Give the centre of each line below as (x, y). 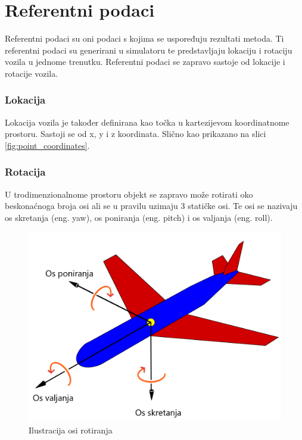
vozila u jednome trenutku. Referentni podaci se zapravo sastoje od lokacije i (145, 62)
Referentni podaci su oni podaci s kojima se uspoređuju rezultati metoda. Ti (144, 38)
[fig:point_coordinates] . (47, 145)
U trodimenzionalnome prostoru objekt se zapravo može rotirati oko (129, 194)
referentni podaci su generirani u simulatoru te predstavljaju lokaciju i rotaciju (149, 50)
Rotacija (25, 172)
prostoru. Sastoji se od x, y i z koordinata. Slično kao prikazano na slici (136, 134)
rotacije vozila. (32, 73)
